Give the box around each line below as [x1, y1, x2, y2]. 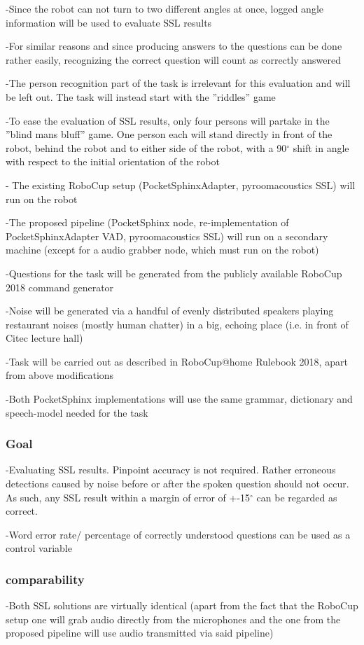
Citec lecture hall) [6, 331, 83, 345]
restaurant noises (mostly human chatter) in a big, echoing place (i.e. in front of [6, 317, 349, 331]
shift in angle [293, 140, 349, 155]
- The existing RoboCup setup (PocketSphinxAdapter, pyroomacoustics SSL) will [6, 177, 356, 192]
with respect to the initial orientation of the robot [6, 154, 220, 169]
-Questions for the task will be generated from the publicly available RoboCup [6, 265, 342, 280]
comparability [6, 570, 85, 588]
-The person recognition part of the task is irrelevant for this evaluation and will [6, 76, 351, 90]
